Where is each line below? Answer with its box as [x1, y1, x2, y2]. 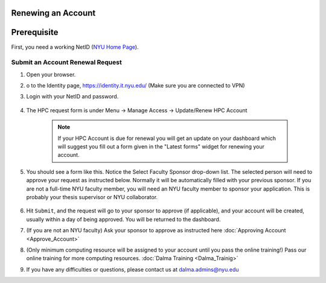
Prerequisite [11, 27, 59, 37]
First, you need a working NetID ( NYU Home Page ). [11, 43, 139, 51]
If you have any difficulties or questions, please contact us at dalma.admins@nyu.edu [26, 266, 239, 273]
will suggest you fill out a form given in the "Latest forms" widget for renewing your [57, 143, 265, 150]
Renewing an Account [11, 8, 96, 18]
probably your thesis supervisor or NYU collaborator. [26, 193, 158, 200]
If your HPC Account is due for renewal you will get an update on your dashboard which [57, 135, 276, 142]
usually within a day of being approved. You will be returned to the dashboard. [26, 215, 221, 223]
